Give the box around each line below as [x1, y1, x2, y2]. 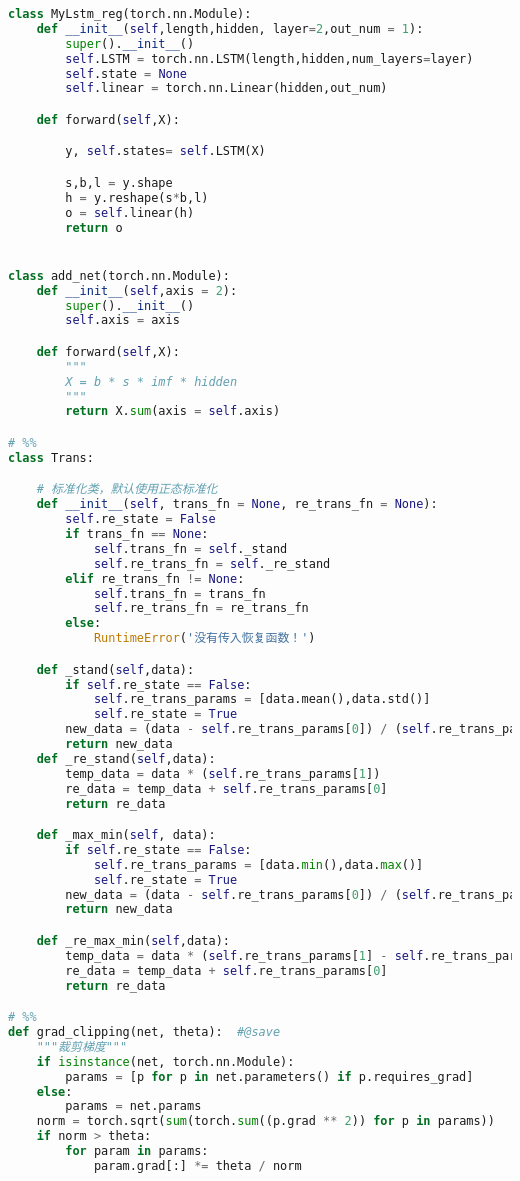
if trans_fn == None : [65, 527, 209, 541]
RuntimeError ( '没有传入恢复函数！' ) [93, 631, 316, 646]
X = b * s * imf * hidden [65, 374, 238, 389]
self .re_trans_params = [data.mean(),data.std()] [93, 692, 431, 707]
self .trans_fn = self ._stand [93, 541, 288, 556]
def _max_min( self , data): [36, 828, 216, 843]
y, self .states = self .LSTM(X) [65, 144, 266, 159]
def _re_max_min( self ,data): [36, 933, 230, 948]
